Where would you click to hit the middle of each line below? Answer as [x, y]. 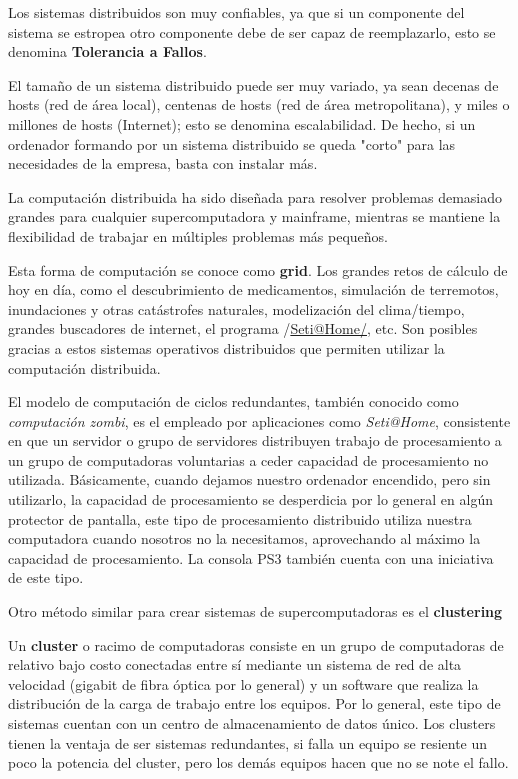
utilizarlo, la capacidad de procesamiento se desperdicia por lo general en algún [250, 499]
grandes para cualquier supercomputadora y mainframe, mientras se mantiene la [254, 216]
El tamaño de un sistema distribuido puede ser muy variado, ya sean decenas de [253, 84]
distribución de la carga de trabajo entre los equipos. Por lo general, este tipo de [254, 703]
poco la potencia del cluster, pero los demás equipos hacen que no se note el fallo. [258, 762]
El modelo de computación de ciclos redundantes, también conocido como [233, 401]
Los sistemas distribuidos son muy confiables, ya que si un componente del [236, 12]
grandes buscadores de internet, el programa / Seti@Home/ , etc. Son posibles [243, 328]
